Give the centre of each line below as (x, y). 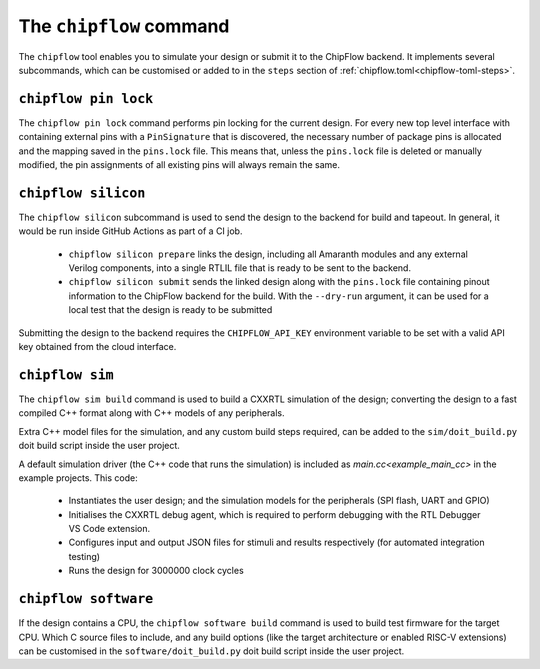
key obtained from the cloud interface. (97, 347)
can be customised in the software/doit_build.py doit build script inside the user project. (211, 651)
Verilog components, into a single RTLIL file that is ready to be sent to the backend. (240, 268)
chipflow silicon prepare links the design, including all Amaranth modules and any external (268, 254)
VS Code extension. (109, 529)
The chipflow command (124, 26)
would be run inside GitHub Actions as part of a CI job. (130, 231)
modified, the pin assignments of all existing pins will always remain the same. (179, 165)
